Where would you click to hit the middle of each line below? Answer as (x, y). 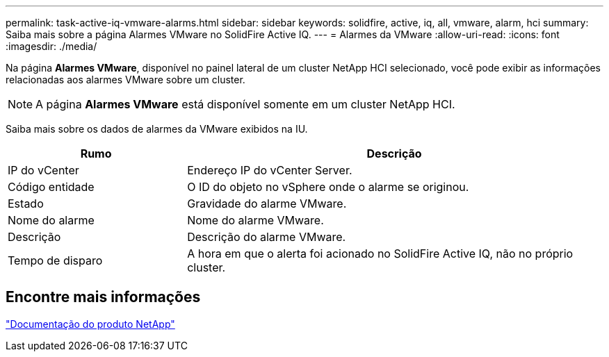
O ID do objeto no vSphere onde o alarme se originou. (328, 187)
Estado (26, 204)
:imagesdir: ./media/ (51, 46)
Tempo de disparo (55, 260)
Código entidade (51, 187)
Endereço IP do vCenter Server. (270, 170)
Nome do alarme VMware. (255, 220)
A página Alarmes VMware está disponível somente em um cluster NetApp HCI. (245, 104)
